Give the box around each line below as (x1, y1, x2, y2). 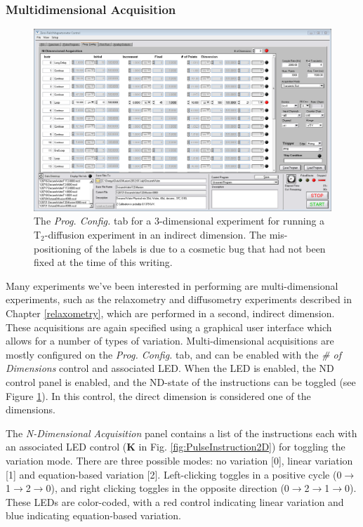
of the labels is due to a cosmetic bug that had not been (84, 241, 326, 255)
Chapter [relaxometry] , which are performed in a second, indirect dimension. (6, 305, 335, 320)
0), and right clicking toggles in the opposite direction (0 (46, 481, 289, 495)
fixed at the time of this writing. (34, 255, 173, 269)
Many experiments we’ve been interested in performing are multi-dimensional (6, 278, 338, 293)
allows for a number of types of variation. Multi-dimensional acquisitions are (6, 333, 334, 348)
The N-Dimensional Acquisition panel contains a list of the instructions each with (6, 425, 357, 440)
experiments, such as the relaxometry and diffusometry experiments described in (6, 292, 352, 307)
